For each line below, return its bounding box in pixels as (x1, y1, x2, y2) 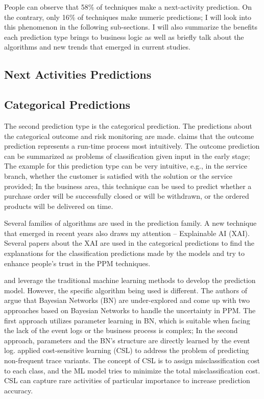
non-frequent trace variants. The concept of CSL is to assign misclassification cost (4, 355, 260, 366)
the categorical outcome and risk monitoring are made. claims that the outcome (4, 130, 254, 141)
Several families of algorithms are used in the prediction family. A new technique (4, 218, 257, 228)
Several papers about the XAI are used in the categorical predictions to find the (4, 238, 255, 248)
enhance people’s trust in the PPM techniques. (4, 257, 151, 268)
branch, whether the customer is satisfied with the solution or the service (4, 170, 233, 181)
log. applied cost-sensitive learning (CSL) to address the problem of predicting (4, 345, 249, 356)
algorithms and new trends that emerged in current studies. (4, 41, 190, 52)
